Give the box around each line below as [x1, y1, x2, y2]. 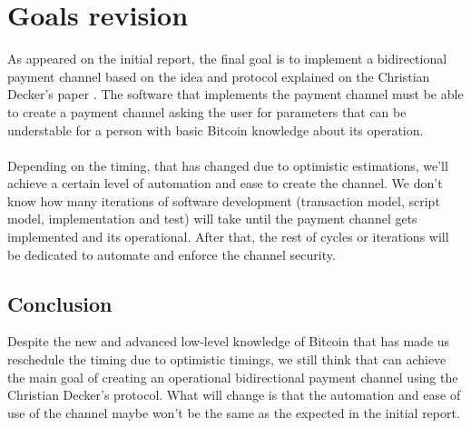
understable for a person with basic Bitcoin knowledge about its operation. [7, 120, 424, 139]
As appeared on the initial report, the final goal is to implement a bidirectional [7, 49, 447, 68]
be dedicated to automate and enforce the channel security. [7, 244, 336, 264]
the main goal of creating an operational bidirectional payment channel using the [7, 367, 458, 386]
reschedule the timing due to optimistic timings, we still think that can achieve [7, 350, 446, 369]
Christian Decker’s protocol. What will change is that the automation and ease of [7, 385, 461, 404]
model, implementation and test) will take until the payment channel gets [7, 209, 417, 228]
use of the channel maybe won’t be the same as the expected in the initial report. [7, 403, 460, 422]
